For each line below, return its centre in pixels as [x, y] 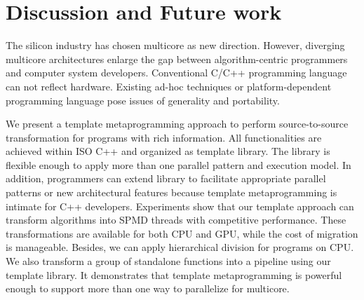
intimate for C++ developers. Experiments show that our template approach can [180, 206]
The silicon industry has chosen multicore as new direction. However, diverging [175, 45]
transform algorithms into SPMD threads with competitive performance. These [176, 220]
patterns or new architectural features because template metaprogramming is [171, 192]
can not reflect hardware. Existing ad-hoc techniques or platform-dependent [169, 86]
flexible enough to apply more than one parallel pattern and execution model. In [178, 164]
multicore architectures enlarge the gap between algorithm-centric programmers [177, 59]
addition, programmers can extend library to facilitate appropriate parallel [166, 178]
